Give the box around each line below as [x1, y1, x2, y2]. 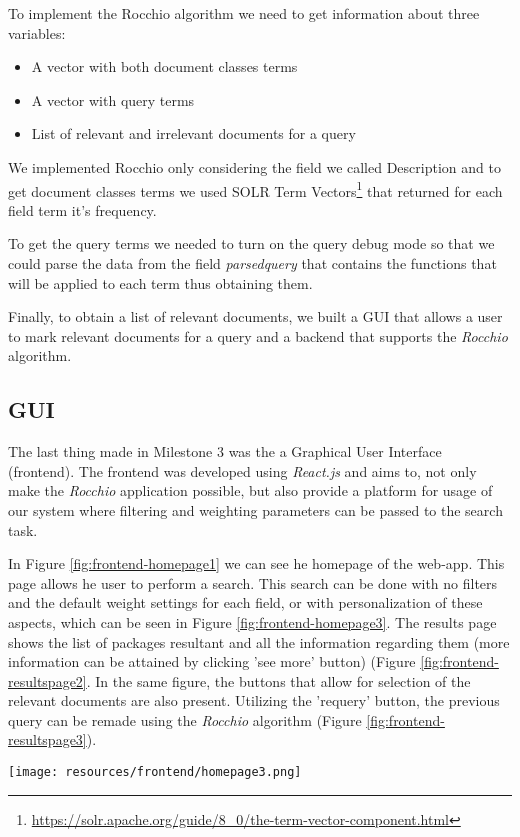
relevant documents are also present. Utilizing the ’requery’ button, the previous [8, 690, 500, 711]
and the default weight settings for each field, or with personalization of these [8, 592, 483, 613]
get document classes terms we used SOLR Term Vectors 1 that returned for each [8, 177, 503, 201]
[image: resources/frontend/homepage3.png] [8, 765, 302, 780]
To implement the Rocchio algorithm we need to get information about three [8, 3, 480, 23]
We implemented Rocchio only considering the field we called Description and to [8, 156, 501, 177]
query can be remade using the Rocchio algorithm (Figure [8, 709, 362, 730]
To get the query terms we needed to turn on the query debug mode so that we [8, 233, 495, 254]
